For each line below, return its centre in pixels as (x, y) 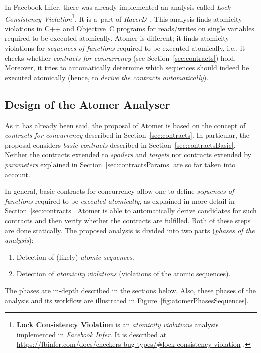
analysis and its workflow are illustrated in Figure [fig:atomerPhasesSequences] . (127, 300)
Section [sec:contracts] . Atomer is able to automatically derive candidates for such (131, 211)
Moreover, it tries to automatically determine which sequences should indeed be (127, 67)
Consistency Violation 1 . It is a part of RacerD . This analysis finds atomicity (123, 18)
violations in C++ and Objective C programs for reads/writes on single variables (129, 28)
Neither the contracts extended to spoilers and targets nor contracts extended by (128, 154)
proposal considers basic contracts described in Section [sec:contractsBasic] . (120, 144)
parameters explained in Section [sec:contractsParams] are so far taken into (120, 164)
